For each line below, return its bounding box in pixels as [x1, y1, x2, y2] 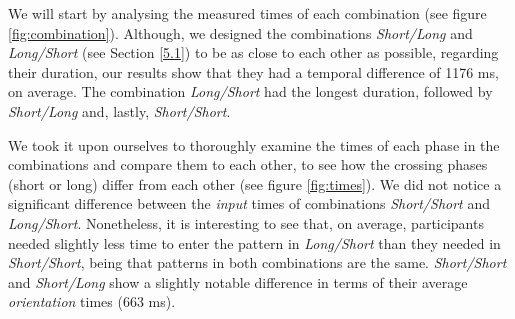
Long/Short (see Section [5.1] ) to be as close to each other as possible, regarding [8, 42, 499, 63]
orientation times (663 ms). [8, 291, 176, 312]
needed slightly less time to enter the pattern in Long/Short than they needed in [8, 232, 501, 253]
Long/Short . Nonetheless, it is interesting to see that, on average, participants [8, 212, 484, 233]
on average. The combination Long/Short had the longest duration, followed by [8, 81, 493, 102]
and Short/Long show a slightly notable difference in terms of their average [8, 271, 468, 292]
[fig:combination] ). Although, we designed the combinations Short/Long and [8, 22, 473, 43]
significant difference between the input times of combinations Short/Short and [8, 193, 490, 214]
